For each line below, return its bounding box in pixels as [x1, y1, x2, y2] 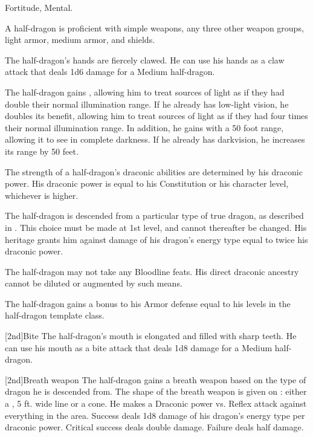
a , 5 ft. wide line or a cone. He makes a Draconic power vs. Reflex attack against [5, 397, 307, 410]
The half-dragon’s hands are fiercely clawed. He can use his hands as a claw [5, 53, 285, 66]
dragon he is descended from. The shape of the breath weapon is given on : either [5, 385, 307, 398]
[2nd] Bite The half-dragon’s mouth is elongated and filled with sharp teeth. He [5, 329, 297, 342]
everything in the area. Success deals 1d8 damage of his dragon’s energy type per [5, 409, 305, 421]
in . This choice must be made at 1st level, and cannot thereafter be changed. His [5, 221, 307, 233]
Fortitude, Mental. [5, 1, 73, 13]
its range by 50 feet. [5, 144, 79, 157]
